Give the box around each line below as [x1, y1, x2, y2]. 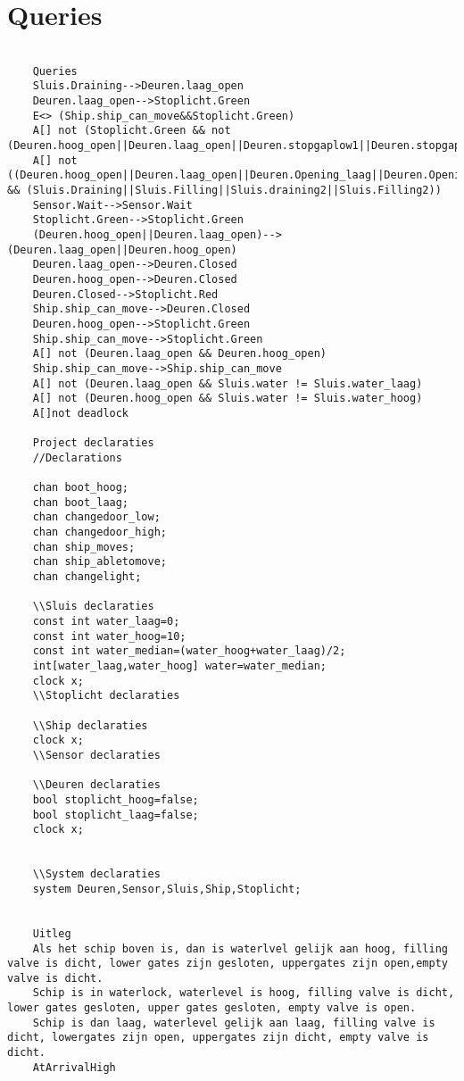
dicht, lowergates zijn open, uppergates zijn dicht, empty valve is [7, 1031, 429, 1044]
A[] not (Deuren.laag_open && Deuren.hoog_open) [32, 347, 327, 361]
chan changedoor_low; [32, 511, 161, 524]
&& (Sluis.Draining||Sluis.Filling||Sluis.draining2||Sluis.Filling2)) [7, 184, 442, 197]
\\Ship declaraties [32, 719, 148, 732]
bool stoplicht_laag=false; [32, 808, 199, 821]
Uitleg [32, 927, 71, 940]
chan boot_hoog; [32, 481, 129, 495]
